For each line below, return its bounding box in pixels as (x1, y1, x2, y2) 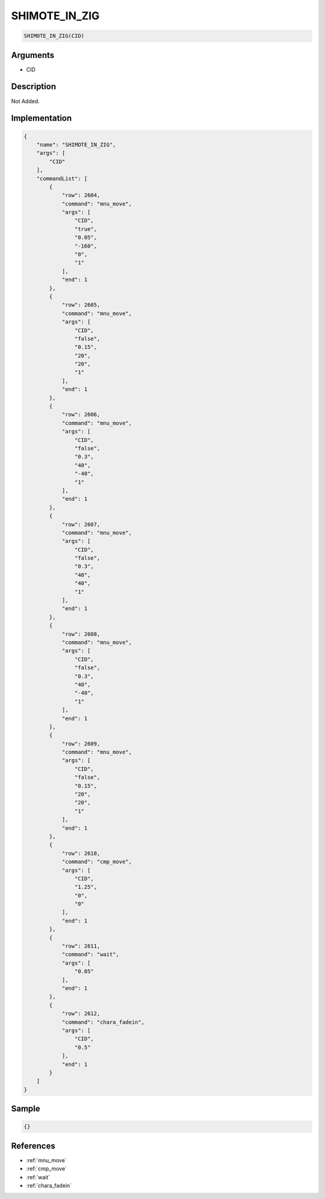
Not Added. (11, 97, 40, 105)
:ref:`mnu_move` (26, 1156, 67, 1163)
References (11, 1141, 55, 1151)
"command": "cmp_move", (61, 858, 132, 865)
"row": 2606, (61, 411, 101, 418)
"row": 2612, (61, 1010, 101, 1017)
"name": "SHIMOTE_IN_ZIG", (36, 141, 117, 148)
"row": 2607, (61, 521, 101, 527)
